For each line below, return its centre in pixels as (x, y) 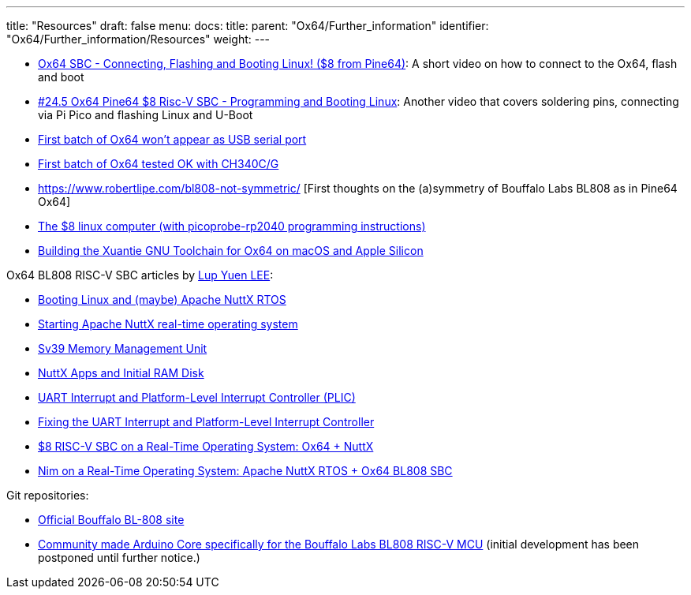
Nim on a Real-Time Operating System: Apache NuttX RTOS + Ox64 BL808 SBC (245, 471)
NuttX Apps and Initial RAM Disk (121, 373)
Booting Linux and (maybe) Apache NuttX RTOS (162, 299)
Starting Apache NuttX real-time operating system (168, 324)
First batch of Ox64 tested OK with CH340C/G (159, 164)
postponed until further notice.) (119, 558)
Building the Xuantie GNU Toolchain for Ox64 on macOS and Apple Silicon (231, 251)
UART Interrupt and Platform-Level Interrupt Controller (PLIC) (197, 397)
